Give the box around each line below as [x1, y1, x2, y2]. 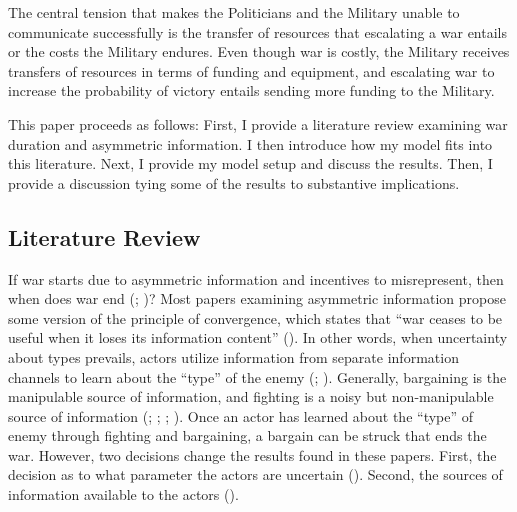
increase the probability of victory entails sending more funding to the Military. [8, 80, 495, 101]
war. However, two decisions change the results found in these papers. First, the [8, 444, 497, 465]
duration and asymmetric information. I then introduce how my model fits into [8, 133, 493, 154]
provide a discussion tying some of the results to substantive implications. [8, 172, 460, 193]
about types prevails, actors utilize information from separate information [8, 346, 459, 367]
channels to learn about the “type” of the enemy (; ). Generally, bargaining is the [8, 366, 507, 387]
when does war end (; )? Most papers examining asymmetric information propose [8, 288, 506, 309]
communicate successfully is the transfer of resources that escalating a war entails [8, 21, 507, 42]
